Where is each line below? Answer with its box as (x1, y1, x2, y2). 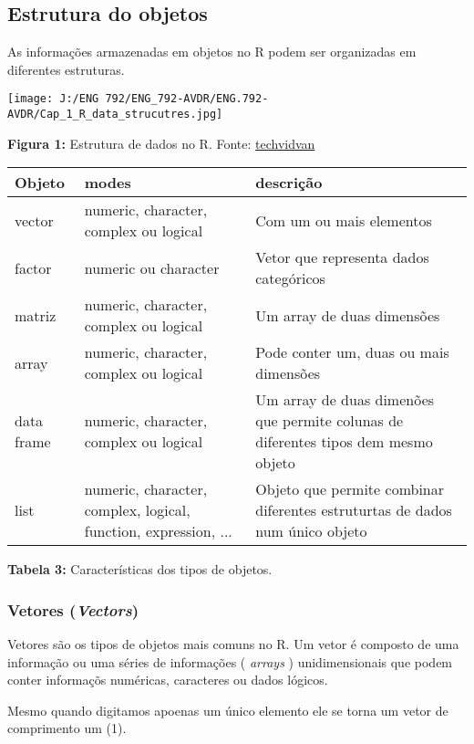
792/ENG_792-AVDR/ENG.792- (105, 92, 269, 106)
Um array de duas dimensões (255, 304, 440, 326)
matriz (15, 304, 57, 326)
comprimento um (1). (7, 718, 127, 738)
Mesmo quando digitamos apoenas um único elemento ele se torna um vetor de (7, 700, 448, 719)
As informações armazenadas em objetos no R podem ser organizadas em (7, 42, 417, 61)
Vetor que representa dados (255, 246, 429, 268)
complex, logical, (84, 499, 191, 521)
